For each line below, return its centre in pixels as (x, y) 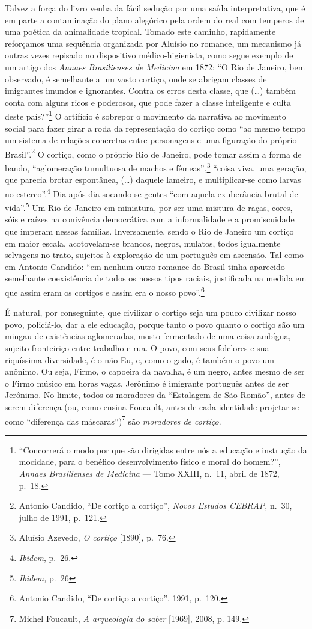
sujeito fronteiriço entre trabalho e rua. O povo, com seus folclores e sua (137, 347)
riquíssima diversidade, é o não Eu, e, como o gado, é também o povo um (139, 359)
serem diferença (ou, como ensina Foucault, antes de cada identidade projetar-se (152, 406)
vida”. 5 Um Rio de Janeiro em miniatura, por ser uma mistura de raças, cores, (149, 207)
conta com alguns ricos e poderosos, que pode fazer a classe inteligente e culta (148, 102)
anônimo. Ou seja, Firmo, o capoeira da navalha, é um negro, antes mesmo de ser (155, 371)
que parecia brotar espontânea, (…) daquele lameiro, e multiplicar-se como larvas (153, 179)
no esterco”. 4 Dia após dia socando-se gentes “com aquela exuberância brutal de (151, 192)
